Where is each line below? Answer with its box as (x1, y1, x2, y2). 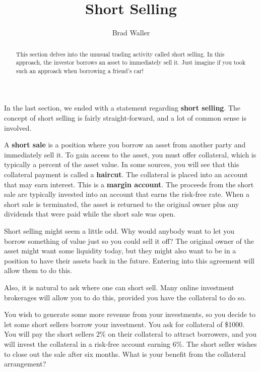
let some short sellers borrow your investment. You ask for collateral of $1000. (4, 318, 245, 329)
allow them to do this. (4, 265, 73, 276)
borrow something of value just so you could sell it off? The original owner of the (4, 235, 254, 246)
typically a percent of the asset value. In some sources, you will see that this (4, 159, 239, 170)
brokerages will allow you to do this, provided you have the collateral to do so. (4, 292, 246, 302)
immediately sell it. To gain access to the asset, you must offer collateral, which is (4, 149, 256, 160)
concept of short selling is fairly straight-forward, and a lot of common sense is (4, 113, 246, 123)
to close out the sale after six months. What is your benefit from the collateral (4, 348, 246, 359)
